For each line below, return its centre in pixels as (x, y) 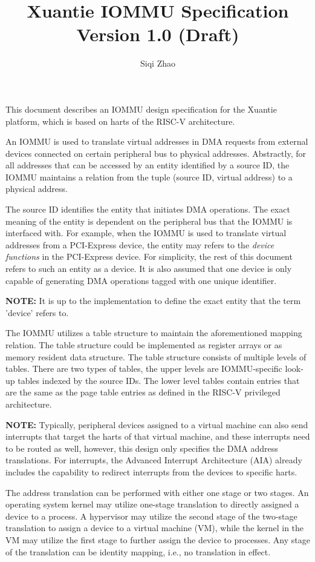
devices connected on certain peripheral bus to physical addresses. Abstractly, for (156, 153)
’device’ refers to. (37, 312)
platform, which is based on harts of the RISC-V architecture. (120, 121)
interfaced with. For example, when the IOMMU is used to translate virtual (146, 233)
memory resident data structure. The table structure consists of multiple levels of (156, 356)
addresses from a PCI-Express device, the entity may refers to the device (140, 244)
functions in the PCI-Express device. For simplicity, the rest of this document (149, 256)
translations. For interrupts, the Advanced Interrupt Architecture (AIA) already (154, 460)
